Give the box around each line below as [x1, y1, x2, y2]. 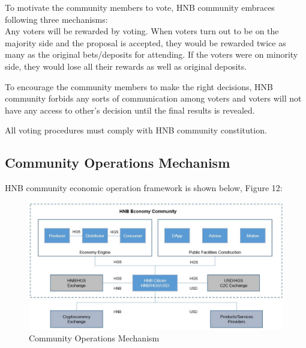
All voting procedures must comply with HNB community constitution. [5, 124, 267, 136]
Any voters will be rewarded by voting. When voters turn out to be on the [5, 25, 279, 37]
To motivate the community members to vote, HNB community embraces [5, 1, 275, 13]
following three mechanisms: [5, 13, 108, 25]
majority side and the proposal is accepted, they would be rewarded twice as [5, 36, 286, 49]
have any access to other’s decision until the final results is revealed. [5, 103, 255, 116]
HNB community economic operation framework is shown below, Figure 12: [5, 182, 283, 194]
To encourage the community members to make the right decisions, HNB [5, 80, 273, 93]
